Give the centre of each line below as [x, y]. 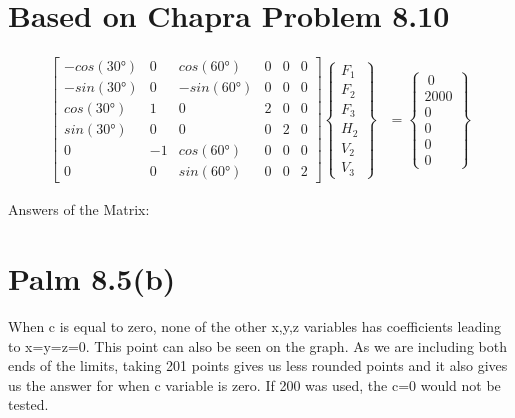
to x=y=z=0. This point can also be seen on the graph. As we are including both [257, 345]
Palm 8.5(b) [92, 278]
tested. [28, 404]
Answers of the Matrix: [79, 209]
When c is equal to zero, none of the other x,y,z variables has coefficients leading [255, 326]
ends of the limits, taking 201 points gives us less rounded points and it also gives [258, 365]
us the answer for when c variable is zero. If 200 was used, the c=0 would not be [254, 384]
